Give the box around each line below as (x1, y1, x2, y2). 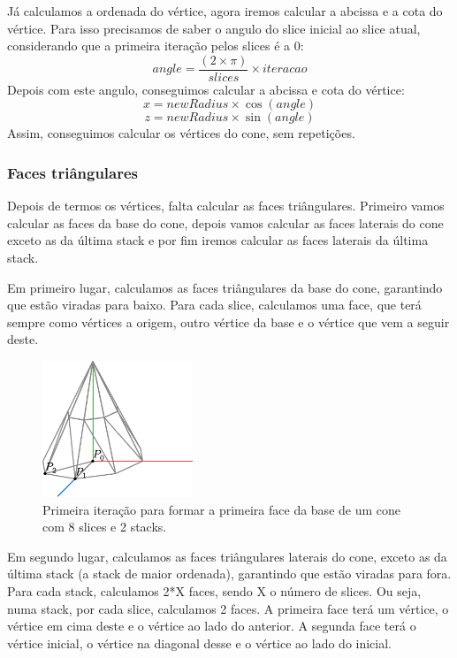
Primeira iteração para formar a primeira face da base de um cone (42, 500, 401, 518)
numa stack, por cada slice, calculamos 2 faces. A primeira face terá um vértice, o (7, 599, 449, 617)
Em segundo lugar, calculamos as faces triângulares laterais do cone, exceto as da (7, 547, 447, 565)
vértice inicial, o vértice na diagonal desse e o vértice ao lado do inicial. (7, 633, 392, 652)
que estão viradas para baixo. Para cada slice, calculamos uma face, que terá (7, 295, 422, 314)
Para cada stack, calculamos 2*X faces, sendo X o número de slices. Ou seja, (7, 581, 422, 600)
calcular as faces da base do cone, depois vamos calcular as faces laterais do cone (7, 213, 444, 232)
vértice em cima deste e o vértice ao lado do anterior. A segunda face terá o (7, 616, 416, 635)
